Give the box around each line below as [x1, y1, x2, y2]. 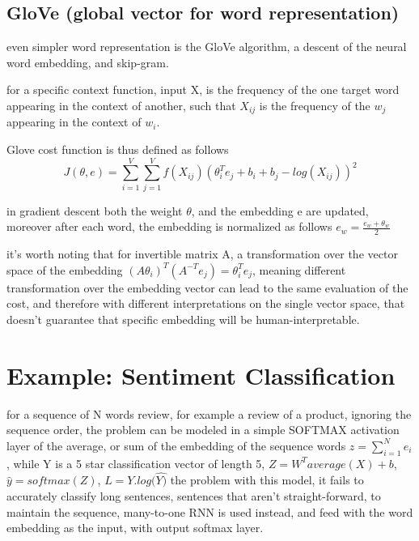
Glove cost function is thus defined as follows [6, 141, 229, 158]
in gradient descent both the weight [6, 202, 183, 219]
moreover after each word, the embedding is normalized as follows [6, 218, 332, 235]
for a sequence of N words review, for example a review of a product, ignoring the [6, 405, 412, 422]
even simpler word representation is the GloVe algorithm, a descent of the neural [6, 38, 407, 55]
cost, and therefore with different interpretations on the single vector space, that [6, 295, 405, 312]
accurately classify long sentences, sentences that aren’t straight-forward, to [6, 488, 381, 505]
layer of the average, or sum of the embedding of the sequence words [6, 437, 346, 454]
